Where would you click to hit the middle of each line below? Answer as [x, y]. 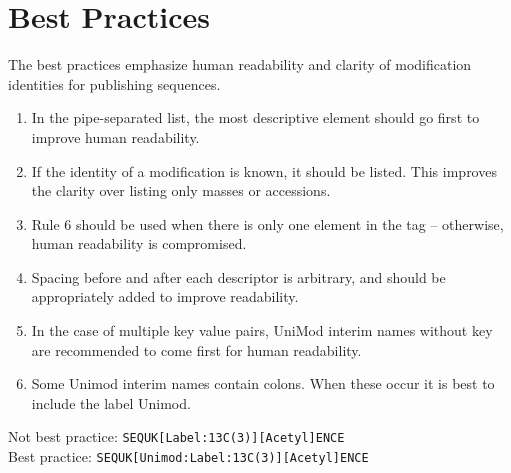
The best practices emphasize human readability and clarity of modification [240, 64]
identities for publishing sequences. [114, 83]
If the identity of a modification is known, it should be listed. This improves [264, 170]
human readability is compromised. [139, 243]
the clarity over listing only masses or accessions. [181, 190]
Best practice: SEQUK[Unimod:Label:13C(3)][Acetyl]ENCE [188, 456]
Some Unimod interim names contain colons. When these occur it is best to [263, 383]
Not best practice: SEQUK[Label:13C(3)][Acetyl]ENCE [176, 436]
